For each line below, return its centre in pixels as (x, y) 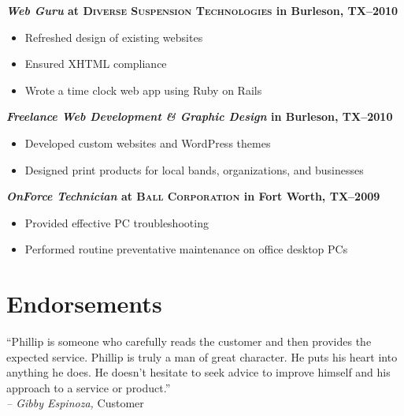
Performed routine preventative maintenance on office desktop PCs (186, 249)
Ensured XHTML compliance (96, 64)
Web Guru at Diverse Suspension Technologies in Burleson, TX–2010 (202, 10)
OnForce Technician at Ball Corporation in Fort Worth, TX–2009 (193, 196)
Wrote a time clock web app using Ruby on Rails (143, 90)
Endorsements (84, 304)
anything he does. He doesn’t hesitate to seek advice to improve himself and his (198, 372)
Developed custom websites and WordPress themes (148, 142)
